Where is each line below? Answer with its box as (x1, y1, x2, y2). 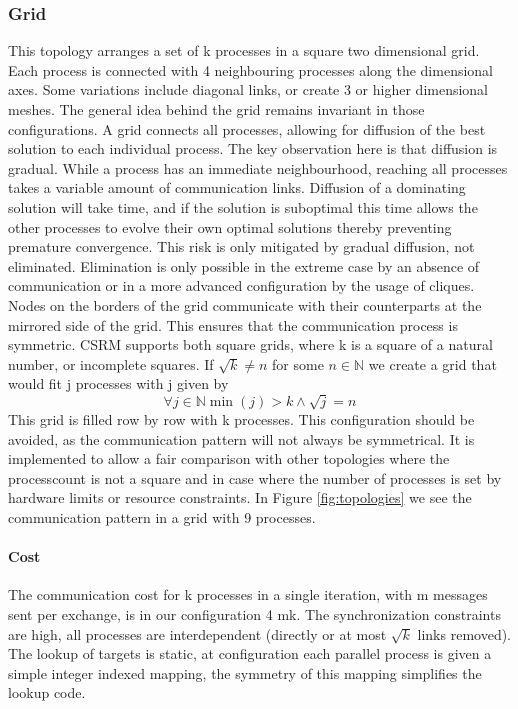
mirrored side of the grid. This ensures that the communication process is (8, 314, 458, 335)
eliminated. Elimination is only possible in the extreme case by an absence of (8, 255, 480, 276)
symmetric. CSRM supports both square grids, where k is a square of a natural (8, 334, 493, 355)
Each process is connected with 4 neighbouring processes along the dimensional (8, 59, 493, 80)
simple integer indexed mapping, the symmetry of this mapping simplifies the (8, 662, 482, 683)
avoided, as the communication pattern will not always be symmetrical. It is (8, 428, 475, 449)
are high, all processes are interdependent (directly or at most (8, 623, 387, 644)
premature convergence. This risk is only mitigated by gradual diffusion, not (8, 236, 475, 257)
